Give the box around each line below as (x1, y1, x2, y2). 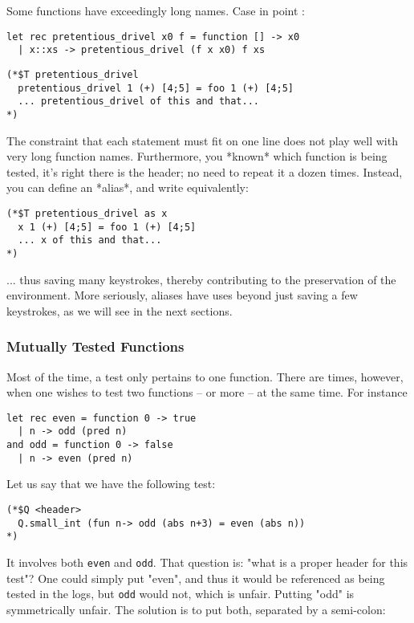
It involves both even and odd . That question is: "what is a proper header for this (6, 553, 408, 570)
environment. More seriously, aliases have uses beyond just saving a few (6, 287, 358, 303)
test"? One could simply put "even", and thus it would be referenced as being (6, 569, 385, 586)
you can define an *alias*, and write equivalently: (6, 179, 249, 196)
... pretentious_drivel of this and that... (18, 96, 259, 108)
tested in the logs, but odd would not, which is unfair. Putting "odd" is (6, 585, 355, 602)
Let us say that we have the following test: (6, 475, 216, 492)
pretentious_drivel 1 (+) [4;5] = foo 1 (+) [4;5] (18, 82, 294, 94)
